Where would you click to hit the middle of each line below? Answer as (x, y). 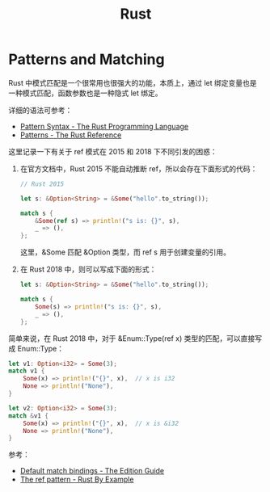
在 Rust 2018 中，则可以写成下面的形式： (88, 269)
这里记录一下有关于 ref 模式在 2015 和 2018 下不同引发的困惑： (113, 151)
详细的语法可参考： (40, 110)
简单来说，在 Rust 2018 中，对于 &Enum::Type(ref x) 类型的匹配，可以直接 (132, 338)
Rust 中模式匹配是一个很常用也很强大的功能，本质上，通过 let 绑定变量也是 (133, 82)
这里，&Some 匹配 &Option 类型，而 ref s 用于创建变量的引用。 (125, 252)
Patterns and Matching (86, 59)
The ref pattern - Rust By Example (77, 479)
